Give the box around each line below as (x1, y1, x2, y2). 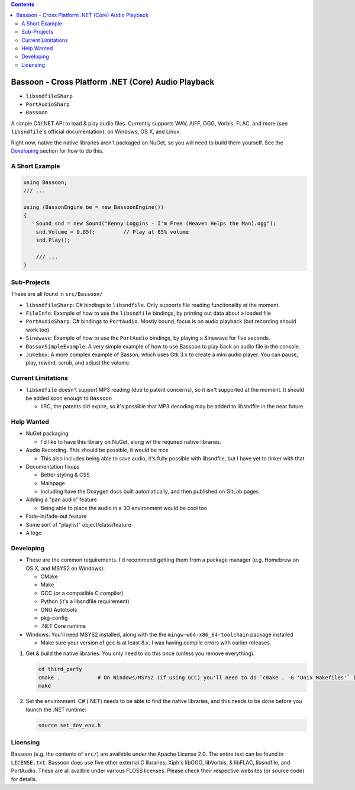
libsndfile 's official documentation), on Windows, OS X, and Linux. (11, 128, 182, 136)
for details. (11, 775, 37, 782)
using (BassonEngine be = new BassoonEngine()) (23, 204, 164, 210)
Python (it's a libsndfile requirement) (40, 598, 130, 605)
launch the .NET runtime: (25, 706, 87, 713)
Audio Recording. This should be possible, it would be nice (25, 447, 169, 454)
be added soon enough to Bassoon (25, 394, 112, 402)
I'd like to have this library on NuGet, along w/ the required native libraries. (40, 438, 222, 445)
